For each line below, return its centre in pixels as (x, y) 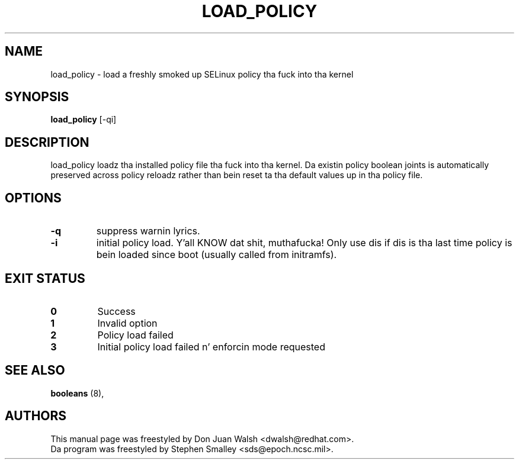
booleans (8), (77, 393)
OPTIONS (33, 198)
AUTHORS (36, 416)
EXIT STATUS (45, 278)
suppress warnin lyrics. (148, 231)
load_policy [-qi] (84, 120)
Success (116, 311)
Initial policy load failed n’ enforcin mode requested (211, 347)
